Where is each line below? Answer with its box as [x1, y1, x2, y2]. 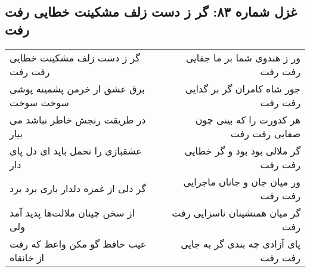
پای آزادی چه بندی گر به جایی [181, 236, 300, 251]
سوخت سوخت [10, 95, 69, 109]
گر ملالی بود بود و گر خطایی [184, 143, 300, 157]
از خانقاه [10, 250, 45, 264]
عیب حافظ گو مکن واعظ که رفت [10, 236, 147, 251]
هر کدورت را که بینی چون [195, 112, 300, 126]
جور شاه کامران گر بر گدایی [185, 81, 300, 95]
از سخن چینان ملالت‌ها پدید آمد [10, 205, 135, 220]
